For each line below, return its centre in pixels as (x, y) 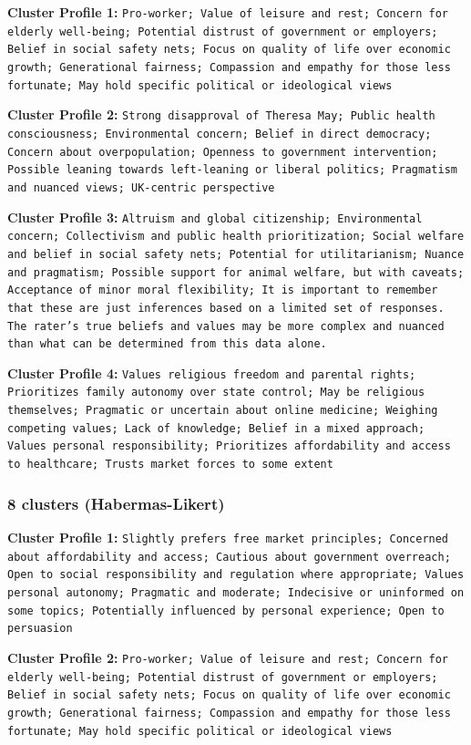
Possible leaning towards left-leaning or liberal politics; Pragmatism (232, 170)
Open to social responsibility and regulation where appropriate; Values (236, 575)
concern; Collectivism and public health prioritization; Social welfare (236, 237)
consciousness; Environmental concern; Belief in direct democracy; (220, 134)
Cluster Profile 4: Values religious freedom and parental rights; (212, 372)
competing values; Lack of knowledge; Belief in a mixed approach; (216, 428)
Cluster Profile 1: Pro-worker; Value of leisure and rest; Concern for (228, 12)
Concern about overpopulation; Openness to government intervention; (223, 152)
